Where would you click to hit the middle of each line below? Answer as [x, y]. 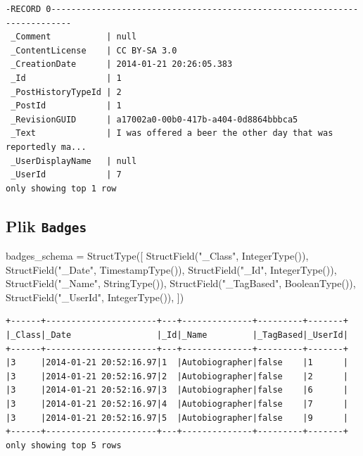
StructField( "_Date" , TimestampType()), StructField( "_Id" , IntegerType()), [171, 269]
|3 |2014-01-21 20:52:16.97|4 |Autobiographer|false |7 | [177, 404]
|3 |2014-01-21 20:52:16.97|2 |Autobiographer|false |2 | [177, 376]
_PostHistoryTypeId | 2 [66, 92]
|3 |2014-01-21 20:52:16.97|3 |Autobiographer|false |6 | [177, 390]
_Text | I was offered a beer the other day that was [172, 133]
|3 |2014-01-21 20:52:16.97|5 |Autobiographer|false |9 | [177, 418]
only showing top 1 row [61, 188]
